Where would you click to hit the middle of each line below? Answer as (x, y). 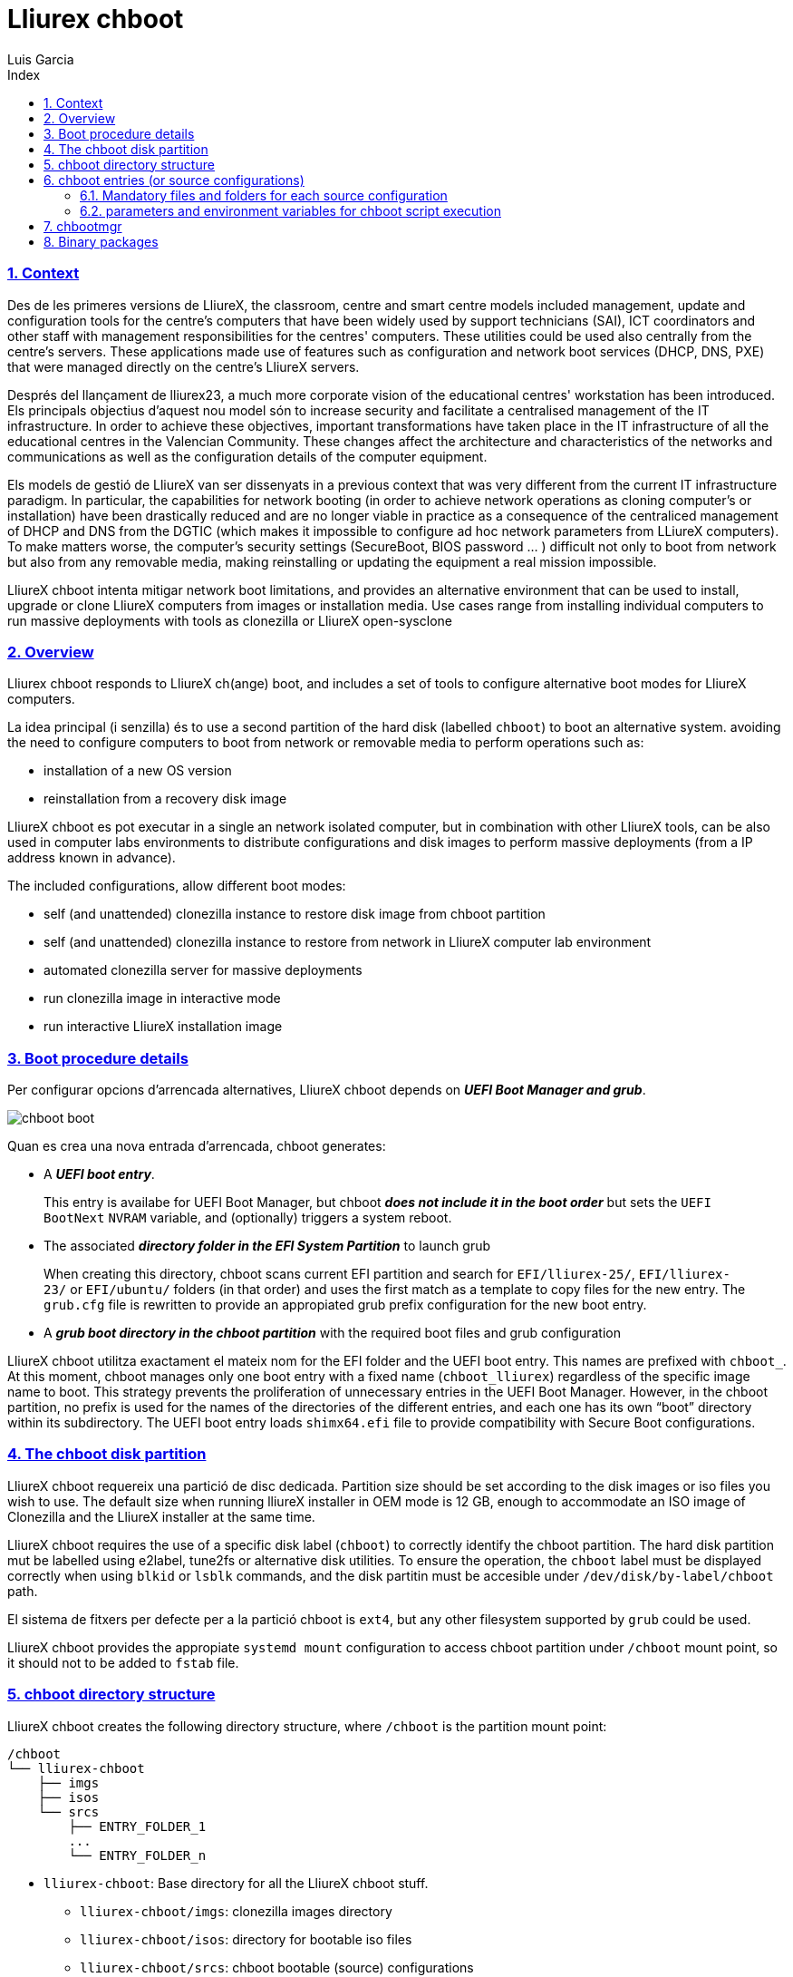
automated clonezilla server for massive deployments (203, 970)
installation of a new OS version (138, 771)
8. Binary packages (101, 241)
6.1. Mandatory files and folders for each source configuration (264, 195)
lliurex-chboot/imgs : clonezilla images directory (236, 1911)
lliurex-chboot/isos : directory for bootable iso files (246, 1939)
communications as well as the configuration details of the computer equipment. (247, 456)
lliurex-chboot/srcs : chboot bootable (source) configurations (277, 1967)
